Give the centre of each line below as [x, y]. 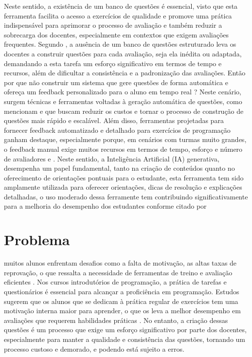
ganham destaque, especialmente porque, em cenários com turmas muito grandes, [125, 139]
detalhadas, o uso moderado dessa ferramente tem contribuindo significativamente [126, 196]
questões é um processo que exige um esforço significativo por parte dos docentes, [125, 330]
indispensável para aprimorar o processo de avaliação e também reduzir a [113, 25]
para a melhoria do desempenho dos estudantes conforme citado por [105, 206]
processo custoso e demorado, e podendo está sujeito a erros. [94, 348]
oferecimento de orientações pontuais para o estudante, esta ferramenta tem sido [124, 177]
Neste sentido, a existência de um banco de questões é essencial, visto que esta [121, 6]
